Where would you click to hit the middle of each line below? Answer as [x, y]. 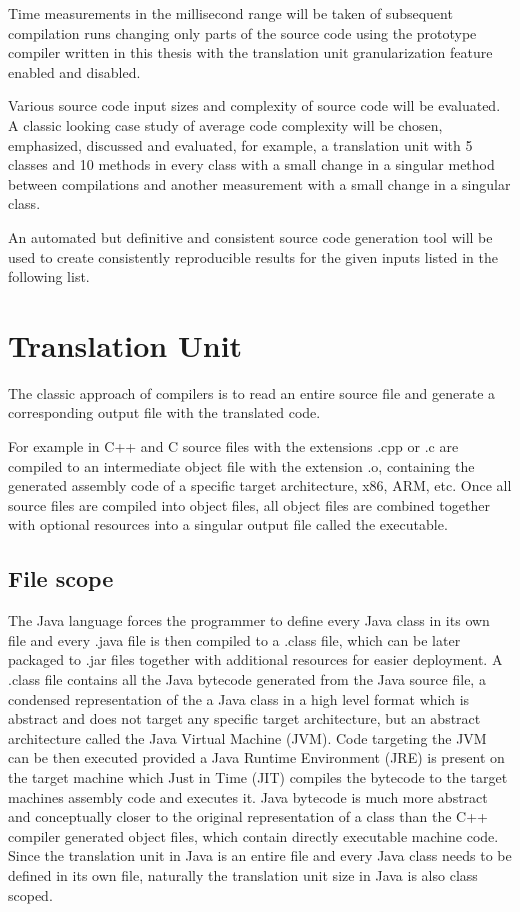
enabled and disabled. [74, 71]
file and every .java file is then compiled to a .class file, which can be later [234, 639]
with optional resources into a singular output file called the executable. [228, 524]
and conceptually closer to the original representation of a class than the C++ [248, 816]
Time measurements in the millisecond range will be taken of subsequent [230, 13]
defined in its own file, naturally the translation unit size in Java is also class [243, 874]
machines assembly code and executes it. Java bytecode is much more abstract [248, 796]
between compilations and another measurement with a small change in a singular [259, 183]
